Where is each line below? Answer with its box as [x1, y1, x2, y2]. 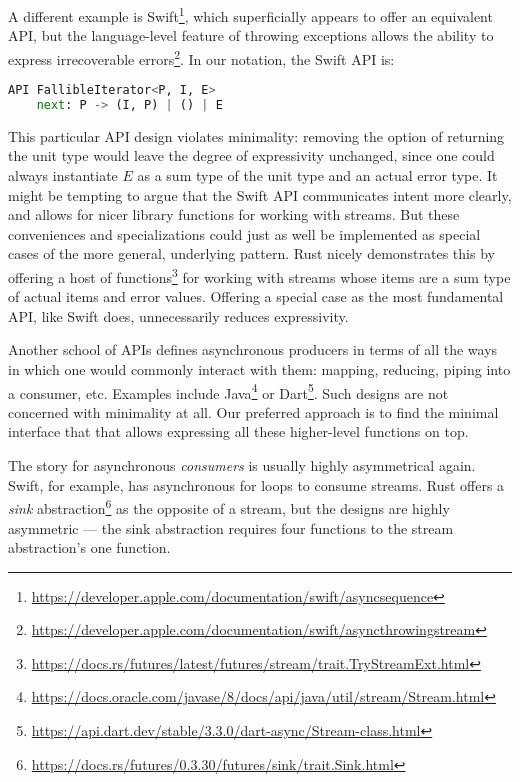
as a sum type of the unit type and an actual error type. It [137, 165, 498, 186]
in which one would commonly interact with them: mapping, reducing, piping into [8, 359, 511, 380]
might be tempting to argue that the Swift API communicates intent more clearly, [8, 184, 512, 205]
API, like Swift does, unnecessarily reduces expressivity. [8, 305, 349, 326]
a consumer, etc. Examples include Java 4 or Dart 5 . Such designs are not [8, 379, 449, 403]
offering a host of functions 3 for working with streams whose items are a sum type [8, 264, 511, 287]
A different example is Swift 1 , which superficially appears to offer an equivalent [8, 3, 493, 26]
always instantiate [8, 165, 118, 186]
